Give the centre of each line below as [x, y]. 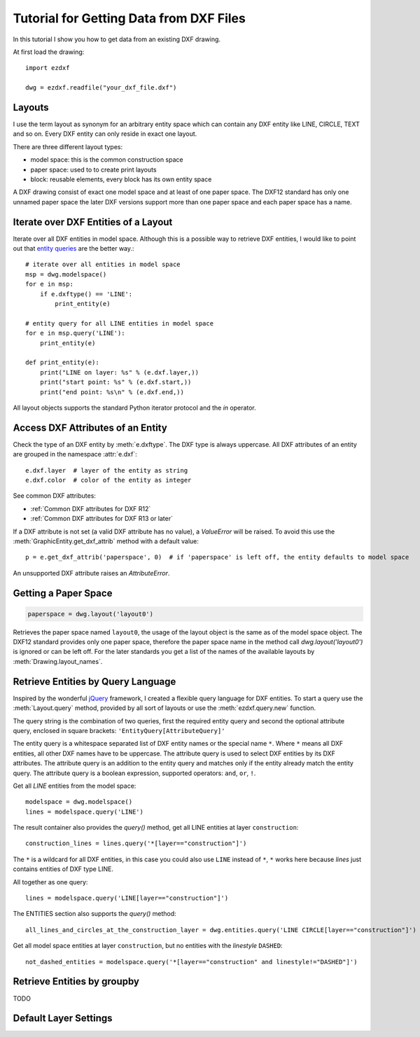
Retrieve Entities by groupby [76, 981]
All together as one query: [50, 882]
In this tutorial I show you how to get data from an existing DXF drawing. [117, 39]
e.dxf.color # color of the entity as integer [108, 480]
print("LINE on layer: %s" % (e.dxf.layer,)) [119, 372]
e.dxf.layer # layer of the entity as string [107, 470]
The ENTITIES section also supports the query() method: [94, 914]
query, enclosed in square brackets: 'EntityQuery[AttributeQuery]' [119, 730]
